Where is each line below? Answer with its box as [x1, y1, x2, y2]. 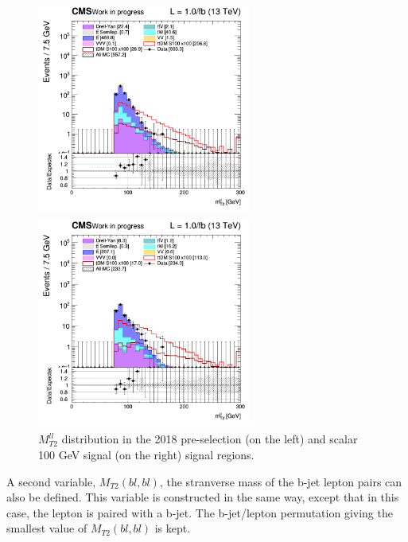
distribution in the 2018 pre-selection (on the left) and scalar [61, 431, 358, 447]
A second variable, [6, 473, 96, 489]
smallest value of [6, 520, 87, 536]
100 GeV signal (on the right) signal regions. [38, 446, 255, 462]
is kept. [154, 520, 191, 536]
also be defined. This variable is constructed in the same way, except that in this [6, 489, 399, 505]
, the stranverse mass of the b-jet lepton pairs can [159, 473, 402, 489]
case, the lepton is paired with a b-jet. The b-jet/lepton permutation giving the [6, 504, 393, 521]
